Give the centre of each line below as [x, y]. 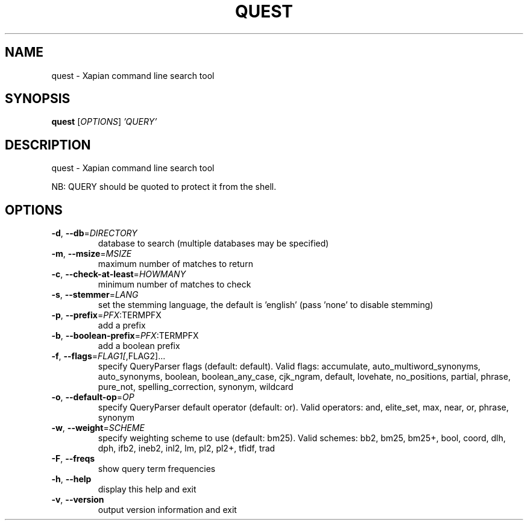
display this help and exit [147, 489]
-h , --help [71, 479]
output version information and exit [167, 510]
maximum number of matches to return [175, 264]
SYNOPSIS [38, 99]
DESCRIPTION [48, 145]
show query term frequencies [157, 469]
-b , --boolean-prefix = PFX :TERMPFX [125, 336]
